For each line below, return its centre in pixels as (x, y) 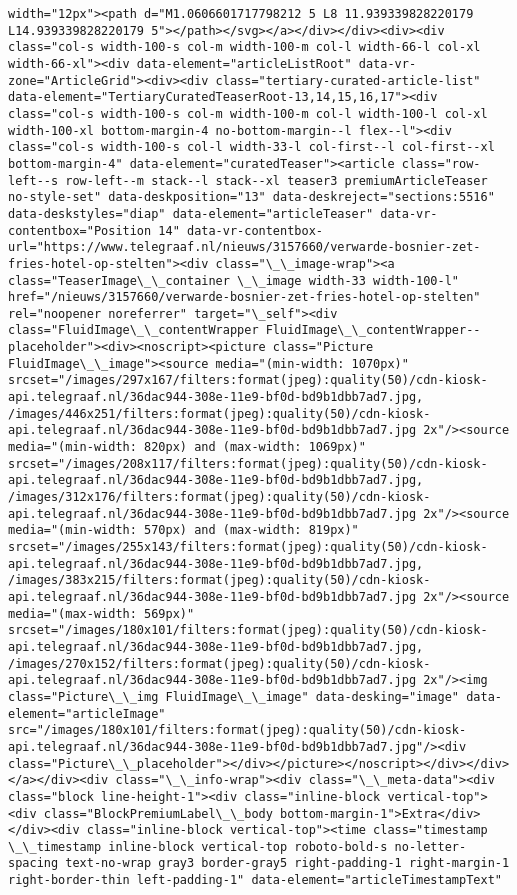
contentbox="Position (80, 230)
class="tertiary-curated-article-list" (348, 80)
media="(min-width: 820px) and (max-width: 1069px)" (187, 447)
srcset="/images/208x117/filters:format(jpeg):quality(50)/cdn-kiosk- (248, 463)
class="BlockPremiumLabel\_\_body (158, 813)
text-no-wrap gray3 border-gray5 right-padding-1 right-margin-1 (287, 863)
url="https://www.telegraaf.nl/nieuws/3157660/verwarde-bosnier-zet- (244, 247)
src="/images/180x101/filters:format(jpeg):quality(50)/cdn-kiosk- (237, 730)
